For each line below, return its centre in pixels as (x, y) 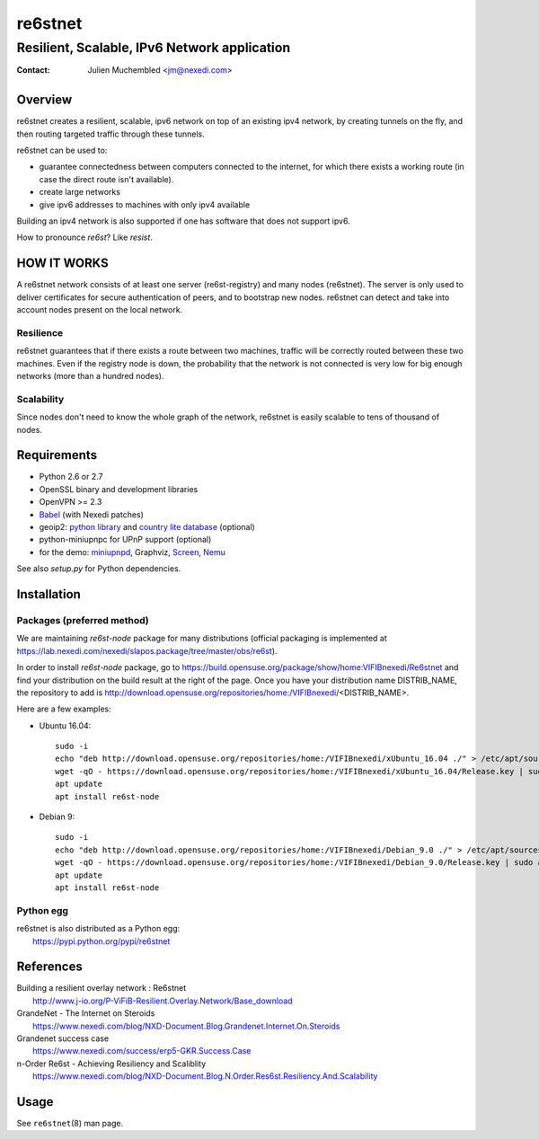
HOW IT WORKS (62, 264)
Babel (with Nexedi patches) (91, 514)
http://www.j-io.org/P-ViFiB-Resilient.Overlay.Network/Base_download (163, 1001)
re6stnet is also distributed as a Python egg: (98, 929)
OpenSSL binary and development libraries (119, 489)
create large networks (80, 192)
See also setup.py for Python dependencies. (99, 569)
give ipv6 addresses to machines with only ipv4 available (145, 204)
